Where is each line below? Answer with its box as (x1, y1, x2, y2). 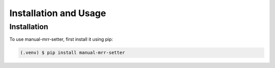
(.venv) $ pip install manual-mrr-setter (20, 50, 125, 55)
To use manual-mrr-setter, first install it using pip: (9, 36, 113, 42)
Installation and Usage (9, 8, 106, 19)
